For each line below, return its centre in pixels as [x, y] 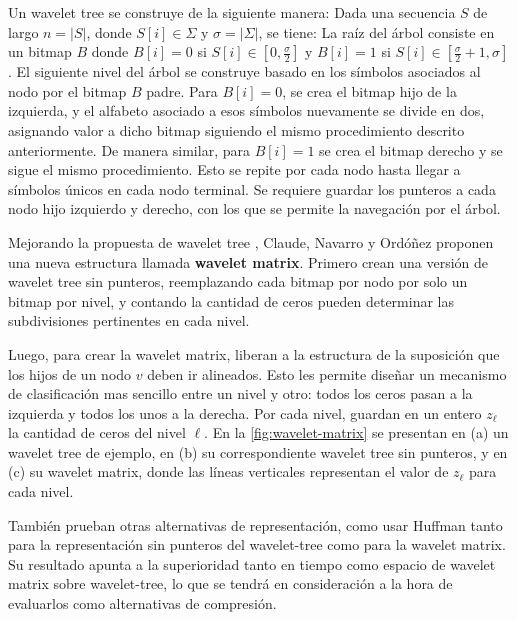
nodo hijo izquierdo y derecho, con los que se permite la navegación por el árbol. [254, 208]
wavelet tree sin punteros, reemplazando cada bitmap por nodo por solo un [238, 281]
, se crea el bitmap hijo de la [369, 90]
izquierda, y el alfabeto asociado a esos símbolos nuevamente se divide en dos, [246, 110]
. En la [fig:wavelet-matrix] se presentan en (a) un [356, 432]
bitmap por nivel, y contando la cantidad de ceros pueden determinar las [231, 300]
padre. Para [182, 90]
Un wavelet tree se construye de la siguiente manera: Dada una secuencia [232, 12]
